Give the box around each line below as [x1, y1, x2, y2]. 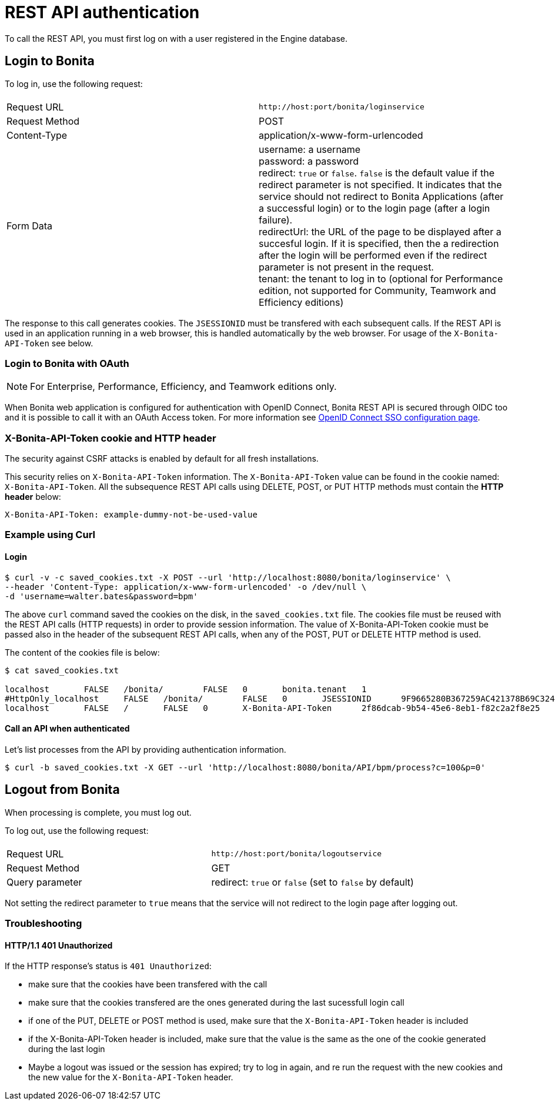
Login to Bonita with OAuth [5, 357, 129, 369]
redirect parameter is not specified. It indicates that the [259, 178, 502, 191]
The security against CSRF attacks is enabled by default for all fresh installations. [5, 453, 319, 464]
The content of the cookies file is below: [5, 647, 160, 657]
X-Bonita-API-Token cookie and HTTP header [5, 432, 216, 444]
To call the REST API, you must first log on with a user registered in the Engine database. [5, 33, 347, 44]
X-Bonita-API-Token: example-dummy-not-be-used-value [5, 510, 258, 520]
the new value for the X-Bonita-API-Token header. [28, 1072, 233, 1083]
